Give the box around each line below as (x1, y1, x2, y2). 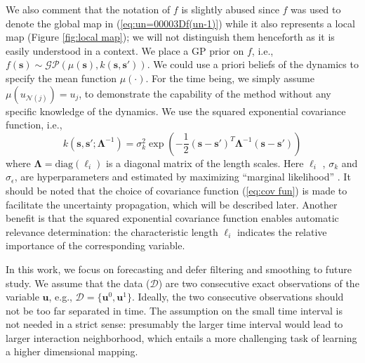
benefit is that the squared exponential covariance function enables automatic (6, 211, 339, 225)
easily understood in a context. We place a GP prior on (6, 43, 244, 58)
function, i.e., (6, 117, 62, 132)
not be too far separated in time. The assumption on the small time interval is (6, 303, 343, 317)
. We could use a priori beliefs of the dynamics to (147, 57, 359, 72)
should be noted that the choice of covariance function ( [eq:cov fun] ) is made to (6, 183, 347, 197)
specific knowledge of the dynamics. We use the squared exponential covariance (6, 103, 346, 118)
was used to (291, 2, 341, 16)
